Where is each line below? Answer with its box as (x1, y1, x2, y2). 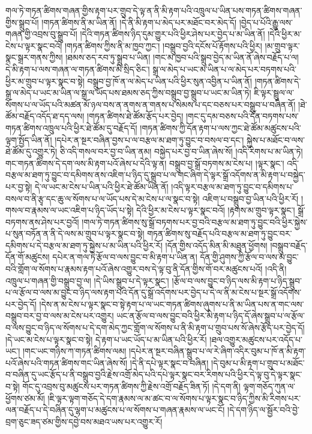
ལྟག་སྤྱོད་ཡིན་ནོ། (5, 133, 52, 146)
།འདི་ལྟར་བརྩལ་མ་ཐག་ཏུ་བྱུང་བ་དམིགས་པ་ (171, 180, 294, 192)
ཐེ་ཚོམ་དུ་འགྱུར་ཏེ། (5, 145, 58, 158)
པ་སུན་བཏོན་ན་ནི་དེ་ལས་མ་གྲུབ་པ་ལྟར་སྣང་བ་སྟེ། (5, 227, 145, 240)
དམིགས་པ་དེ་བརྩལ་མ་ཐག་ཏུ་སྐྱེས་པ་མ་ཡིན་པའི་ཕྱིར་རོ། (5, 239, 163, 251)
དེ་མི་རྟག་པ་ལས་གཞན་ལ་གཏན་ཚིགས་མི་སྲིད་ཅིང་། (5, 62, 150, 75)
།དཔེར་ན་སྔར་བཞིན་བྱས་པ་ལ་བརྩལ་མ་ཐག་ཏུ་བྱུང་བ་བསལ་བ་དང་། (55, 133, 244, 146)
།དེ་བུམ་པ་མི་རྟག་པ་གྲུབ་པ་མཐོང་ (211, 356, 305, 369)
